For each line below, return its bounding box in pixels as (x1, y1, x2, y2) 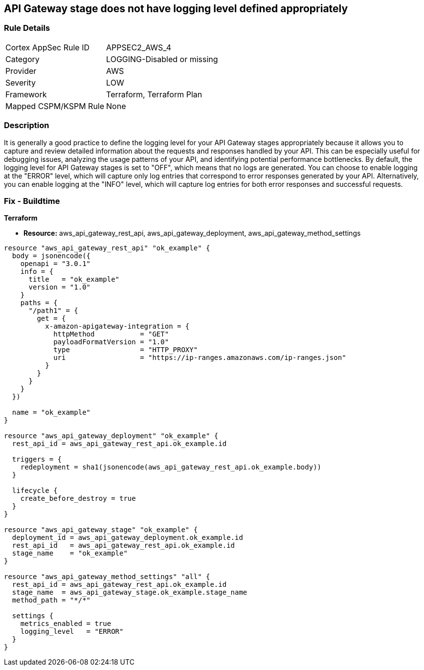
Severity (5, 77, 36, 88)
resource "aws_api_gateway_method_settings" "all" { (4, 573, 210, 581)
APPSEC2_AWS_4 (106, 42, 172, 52)
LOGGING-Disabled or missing (106, 54, 218, 64)
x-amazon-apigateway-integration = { (45, 322, 190, 331)
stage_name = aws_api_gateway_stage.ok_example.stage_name (12, 588, 247, 597)
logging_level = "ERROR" (20, 627, 124, 636)
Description (4, 120, 49, 131)
